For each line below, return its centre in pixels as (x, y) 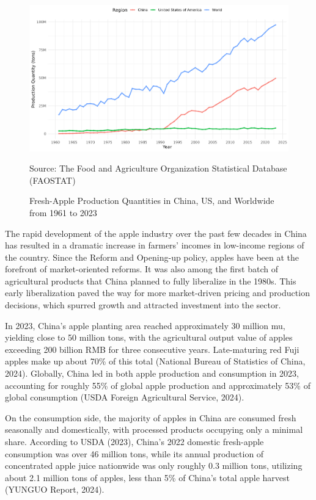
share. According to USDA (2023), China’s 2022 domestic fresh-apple (134, 442)
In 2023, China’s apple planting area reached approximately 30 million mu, (145, 325)
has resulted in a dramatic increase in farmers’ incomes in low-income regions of (155, 245)
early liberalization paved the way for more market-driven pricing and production (157, 293)
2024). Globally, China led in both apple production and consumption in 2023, (152, 373)
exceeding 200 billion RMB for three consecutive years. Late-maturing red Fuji (152, 349)
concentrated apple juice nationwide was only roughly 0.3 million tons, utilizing (154, 466)
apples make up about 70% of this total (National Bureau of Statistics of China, (155, 361)
